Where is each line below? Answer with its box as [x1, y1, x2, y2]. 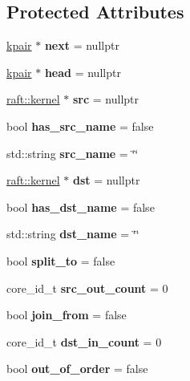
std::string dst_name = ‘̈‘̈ [6, 225, 139, 242]
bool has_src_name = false [6, 117, 154, 134]
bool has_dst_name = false [6, 198, 155, 215]
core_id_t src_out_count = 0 [6, 279, 168, 296]
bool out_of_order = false [6, 360, 148, 377]
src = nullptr [72, 91, 139, 107]
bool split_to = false [6, 252, 115, 269]
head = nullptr [44, 63, 121, 80]
